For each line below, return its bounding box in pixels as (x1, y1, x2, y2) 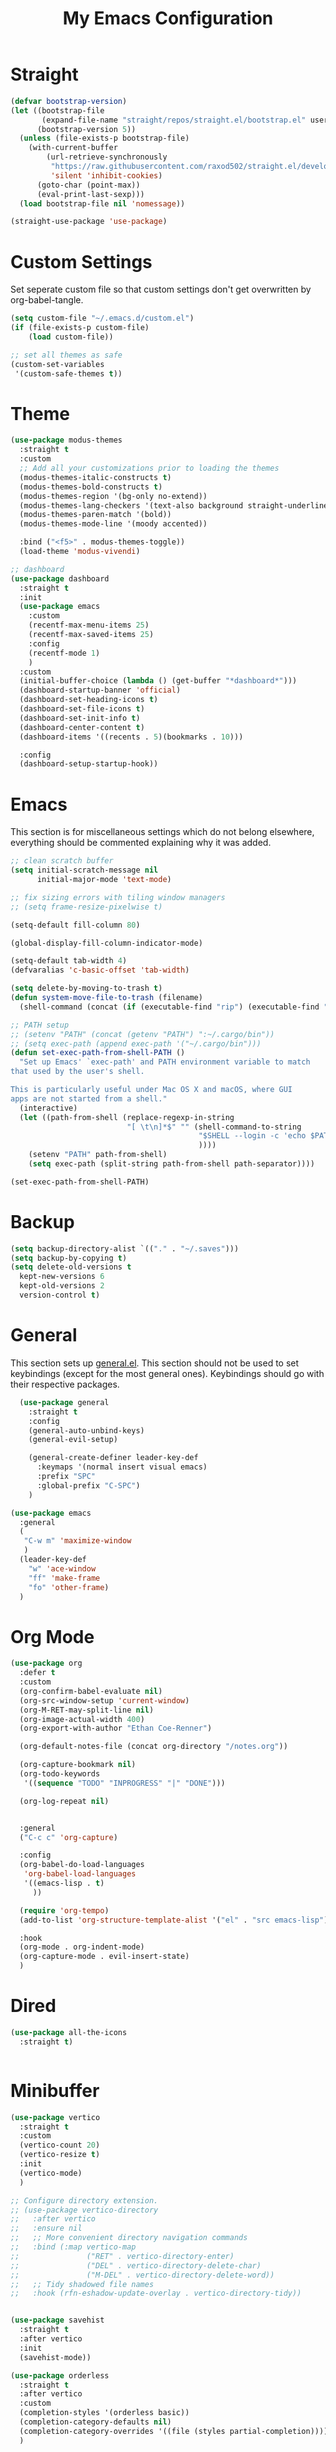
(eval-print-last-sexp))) (36, 189, 145, 199)
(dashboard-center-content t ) (19, 722, 145, 732)
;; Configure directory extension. (10, 2195, 159, 2206)
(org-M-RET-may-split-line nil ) (19, 1705, 155, 1715)
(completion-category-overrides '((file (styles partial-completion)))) (19, 2426, 329, 2436)
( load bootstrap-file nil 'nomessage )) (19, 198, 186, 209)
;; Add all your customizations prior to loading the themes (19, 463, 280, 474)
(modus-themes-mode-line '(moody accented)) (19, 519, 208, 529)
